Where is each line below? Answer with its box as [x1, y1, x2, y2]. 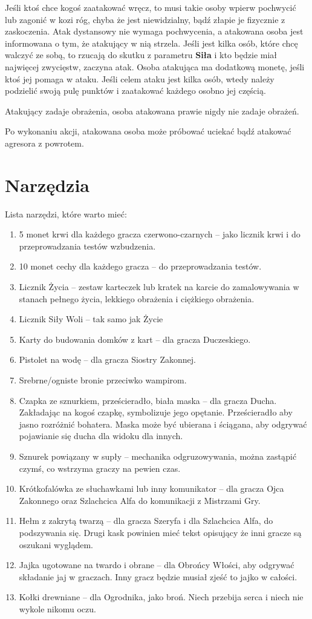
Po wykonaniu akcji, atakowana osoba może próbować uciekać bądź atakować [5, 125, 291, 137]
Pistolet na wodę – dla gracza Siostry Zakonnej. [19, 353, 196, 366]
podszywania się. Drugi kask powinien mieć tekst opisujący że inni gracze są [19, 526, 302, 538]
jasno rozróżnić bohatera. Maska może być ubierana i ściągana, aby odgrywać [19, 417, 307, 430]
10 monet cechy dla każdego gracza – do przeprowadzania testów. [19, 260, 262, 273]
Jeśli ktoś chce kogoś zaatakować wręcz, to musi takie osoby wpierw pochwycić [5, 1, 296, 13]
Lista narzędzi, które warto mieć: [5, 207, 127, 220]
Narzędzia [5, 172, 89, 197]
